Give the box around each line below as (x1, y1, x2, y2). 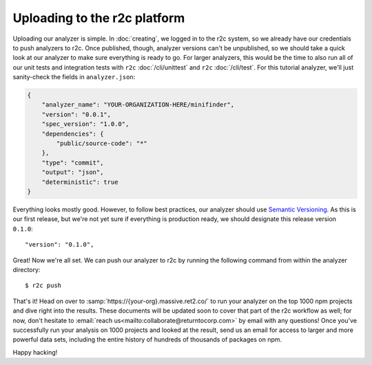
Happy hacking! (12, 348, 58, 356)
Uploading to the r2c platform (12, 10, 185, 25)
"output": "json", (41, 169, 104, 176)
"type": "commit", (41, 158, 104, 167)
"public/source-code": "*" (56, 140, 147, 147)
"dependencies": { (41, 129, 104, 138)
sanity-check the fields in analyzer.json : (12, 73, 136, 81)
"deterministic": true (41, 178, 118, 186)
